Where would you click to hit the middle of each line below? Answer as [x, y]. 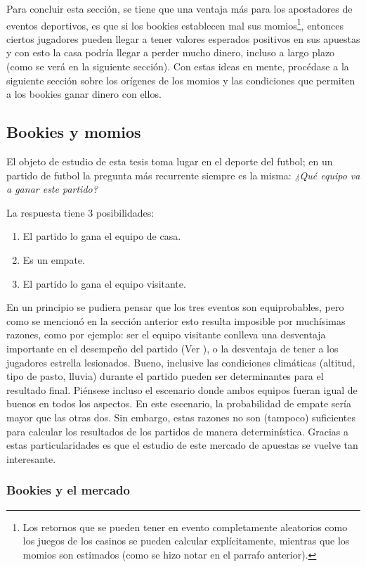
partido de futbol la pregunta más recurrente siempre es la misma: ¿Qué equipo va [183, 175]
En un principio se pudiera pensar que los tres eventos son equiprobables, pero [175, 307]
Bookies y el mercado [68, 490]
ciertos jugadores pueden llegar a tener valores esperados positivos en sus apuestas [183, 38]
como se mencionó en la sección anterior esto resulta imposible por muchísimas [176, 320]
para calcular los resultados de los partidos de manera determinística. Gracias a [178, 431]
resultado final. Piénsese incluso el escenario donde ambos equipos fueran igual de [182, 389]
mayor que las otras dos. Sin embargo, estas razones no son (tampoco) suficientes [181, 417]
